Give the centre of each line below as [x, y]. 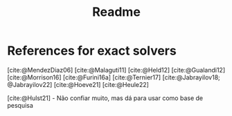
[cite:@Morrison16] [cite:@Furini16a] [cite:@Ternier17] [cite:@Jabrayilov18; [114, 77]
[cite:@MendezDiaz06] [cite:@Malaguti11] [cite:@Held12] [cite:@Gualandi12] [116, 70]
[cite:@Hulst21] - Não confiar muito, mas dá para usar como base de [105, 98]
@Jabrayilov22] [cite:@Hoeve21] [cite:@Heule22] [78, 84]
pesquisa [20, 105]
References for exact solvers [92, 51]
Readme [116, 12]
